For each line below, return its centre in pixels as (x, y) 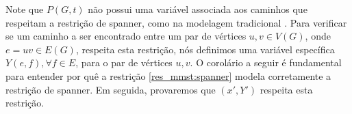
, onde (318, 36)
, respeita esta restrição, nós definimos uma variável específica (205, 49)
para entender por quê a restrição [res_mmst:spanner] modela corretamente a (168, 75)
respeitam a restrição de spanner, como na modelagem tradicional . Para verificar (176, 22)
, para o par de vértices (124, 62)
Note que (25, 9)
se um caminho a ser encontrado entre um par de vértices (126, 36)
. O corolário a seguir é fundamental (266, 62)
